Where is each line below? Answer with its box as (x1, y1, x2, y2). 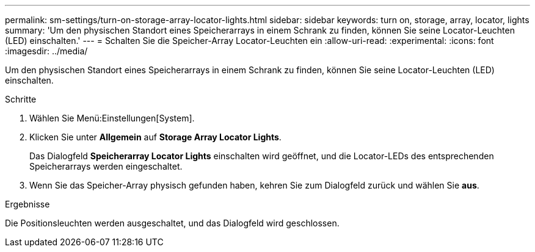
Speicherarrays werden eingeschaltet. (29, 161, 183, 171)
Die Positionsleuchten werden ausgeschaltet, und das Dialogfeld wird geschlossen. (5, 218, 340, 228)
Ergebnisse (5, 199, 50, 209)
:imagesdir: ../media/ (5, 46, 88, 56)
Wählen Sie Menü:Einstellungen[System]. (29, 113, 195, 123)
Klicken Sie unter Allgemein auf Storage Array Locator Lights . (29, 132, 282, 142)
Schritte (5, 94, 37, 104)
